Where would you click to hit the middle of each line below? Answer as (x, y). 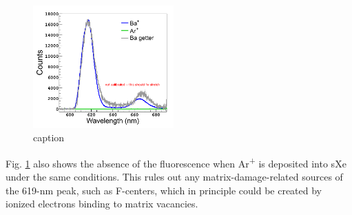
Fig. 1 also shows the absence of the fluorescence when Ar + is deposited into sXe (176, 162)
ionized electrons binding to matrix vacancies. (102, 204)
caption (49, 137)
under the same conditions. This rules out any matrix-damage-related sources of (174, 177)
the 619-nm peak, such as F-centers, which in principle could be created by (164, 190)
